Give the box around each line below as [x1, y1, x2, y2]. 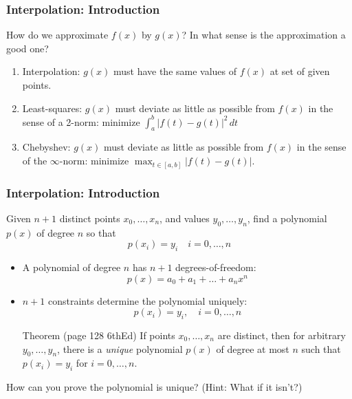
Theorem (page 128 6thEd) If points [22, 327, 175, 342]
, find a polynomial [247, 211, 327, 225]
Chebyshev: [22, 140, 71, 154]
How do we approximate [6, 28, 109, 42]
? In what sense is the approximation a [181, 28, 346, 42]
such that [301, 341, 341, 356]
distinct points [59, 211, 120, 225]
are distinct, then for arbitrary [217, 327, 346, 342]
